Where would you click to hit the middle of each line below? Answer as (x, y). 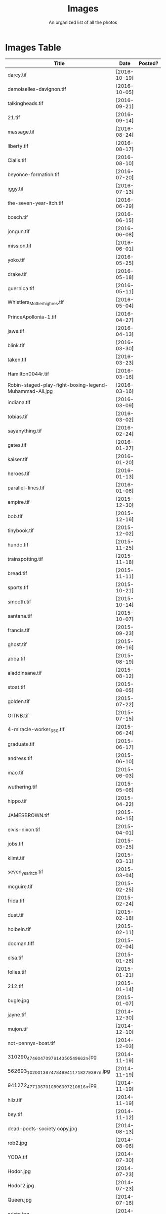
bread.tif (18, 573)
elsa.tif (15, 957)
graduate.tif (21, 744)
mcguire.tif (20, 886)
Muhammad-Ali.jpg (30, 391)
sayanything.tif (25, 430)
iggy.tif (16, 189)
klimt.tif (16, 858)
